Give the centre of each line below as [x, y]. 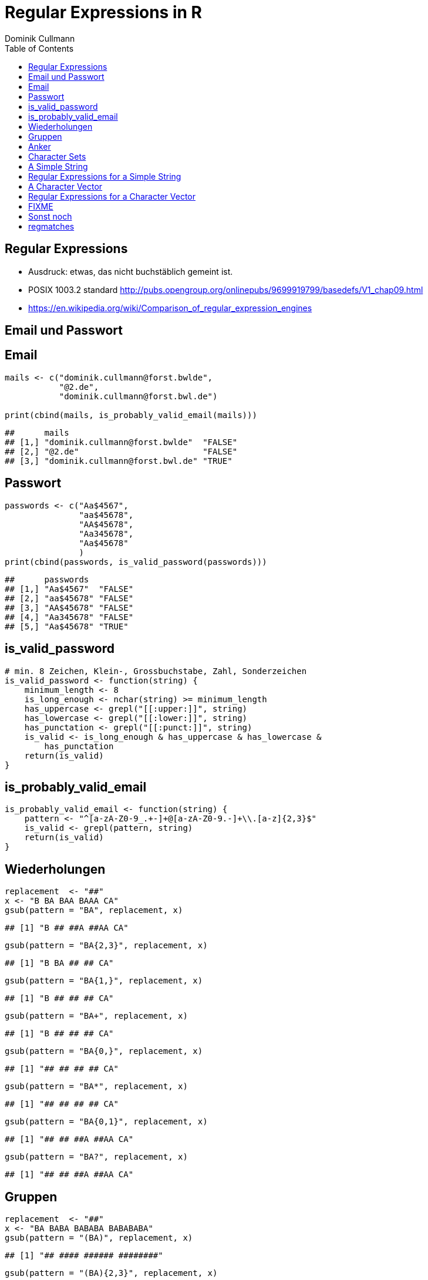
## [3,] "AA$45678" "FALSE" [69, 607]
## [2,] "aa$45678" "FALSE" [69, 598]
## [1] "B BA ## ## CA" [59, 963]
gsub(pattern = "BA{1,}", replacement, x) [104, 981]
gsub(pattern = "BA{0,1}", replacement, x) [106, 1122]
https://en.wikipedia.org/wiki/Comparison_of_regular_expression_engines [170, 308]
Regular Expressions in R [103, 12]
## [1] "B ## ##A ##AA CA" [67, 928]
